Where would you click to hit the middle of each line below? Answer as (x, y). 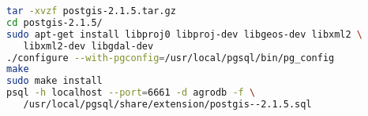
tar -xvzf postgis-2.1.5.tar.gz (91, 11)
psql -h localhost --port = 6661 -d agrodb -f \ (131, 93)
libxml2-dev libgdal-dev (88, 46)
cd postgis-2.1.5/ (54, 22)
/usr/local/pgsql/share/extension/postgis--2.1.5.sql (167, 104)
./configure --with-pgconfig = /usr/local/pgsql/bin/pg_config (171, 58)
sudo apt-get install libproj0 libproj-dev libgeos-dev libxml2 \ (185, 34)
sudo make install (54, 81)
